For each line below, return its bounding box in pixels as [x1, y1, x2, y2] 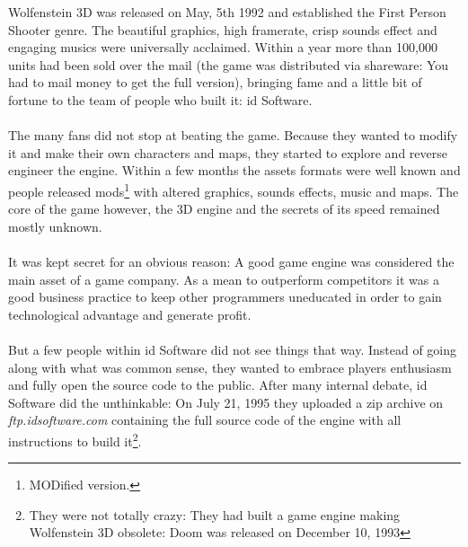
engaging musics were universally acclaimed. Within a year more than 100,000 [8, 38, 437, 57]
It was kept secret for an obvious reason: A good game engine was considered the [8, 251, 455, 270]
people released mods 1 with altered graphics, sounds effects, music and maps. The [8, 179, 459, 200]
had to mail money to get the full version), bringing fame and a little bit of [8, 73, 422, 92]
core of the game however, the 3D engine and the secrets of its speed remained [8, 199, 440, 218]
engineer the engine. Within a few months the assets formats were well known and [8, 161, 461, 180]
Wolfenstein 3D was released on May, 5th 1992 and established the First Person [8, 3, 446, 21]
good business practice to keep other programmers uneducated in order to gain [8, 287, 442, 306]
